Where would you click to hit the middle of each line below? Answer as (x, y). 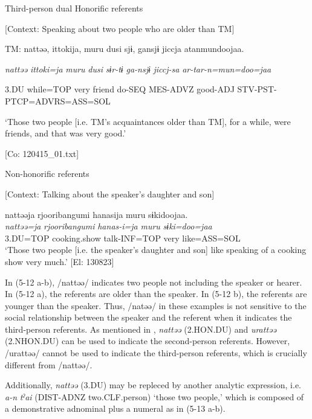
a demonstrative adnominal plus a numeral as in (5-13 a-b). (115, 408)
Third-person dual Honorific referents (74, 8)
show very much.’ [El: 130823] (60, 261)
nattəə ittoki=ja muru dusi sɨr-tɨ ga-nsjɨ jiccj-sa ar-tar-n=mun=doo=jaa (138, 69)
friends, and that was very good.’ (66, 133)
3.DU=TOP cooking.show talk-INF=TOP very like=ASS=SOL (123, 238)
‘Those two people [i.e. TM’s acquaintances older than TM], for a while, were (148, 121)
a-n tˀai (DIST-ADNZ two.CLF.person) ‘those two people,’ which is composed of (154, 396)
